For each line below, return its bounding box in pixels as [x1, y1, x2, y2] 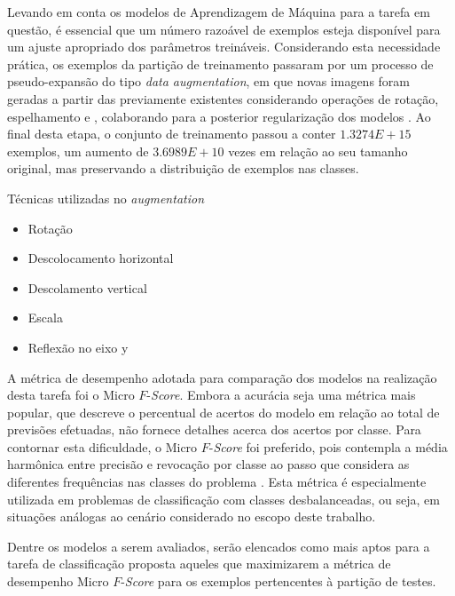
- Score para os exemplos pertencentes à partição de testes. [121, 572, 436, 591]
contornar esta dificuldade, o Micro [7, 437, 198, 456]
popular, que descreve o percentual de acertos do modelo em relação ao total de [7, 402, 440, 421]
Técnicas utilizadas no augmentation [7, 188, 205, 207]
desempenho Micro [7, 572, 109, 591]
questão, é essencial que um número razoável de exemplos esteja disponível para [7, 20, 441, 38]
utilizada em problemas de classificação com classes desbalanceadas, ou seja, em [7, 489, 440, 508]
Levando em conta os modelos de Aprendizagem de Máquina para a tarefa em [7, 3, 430, 20]
